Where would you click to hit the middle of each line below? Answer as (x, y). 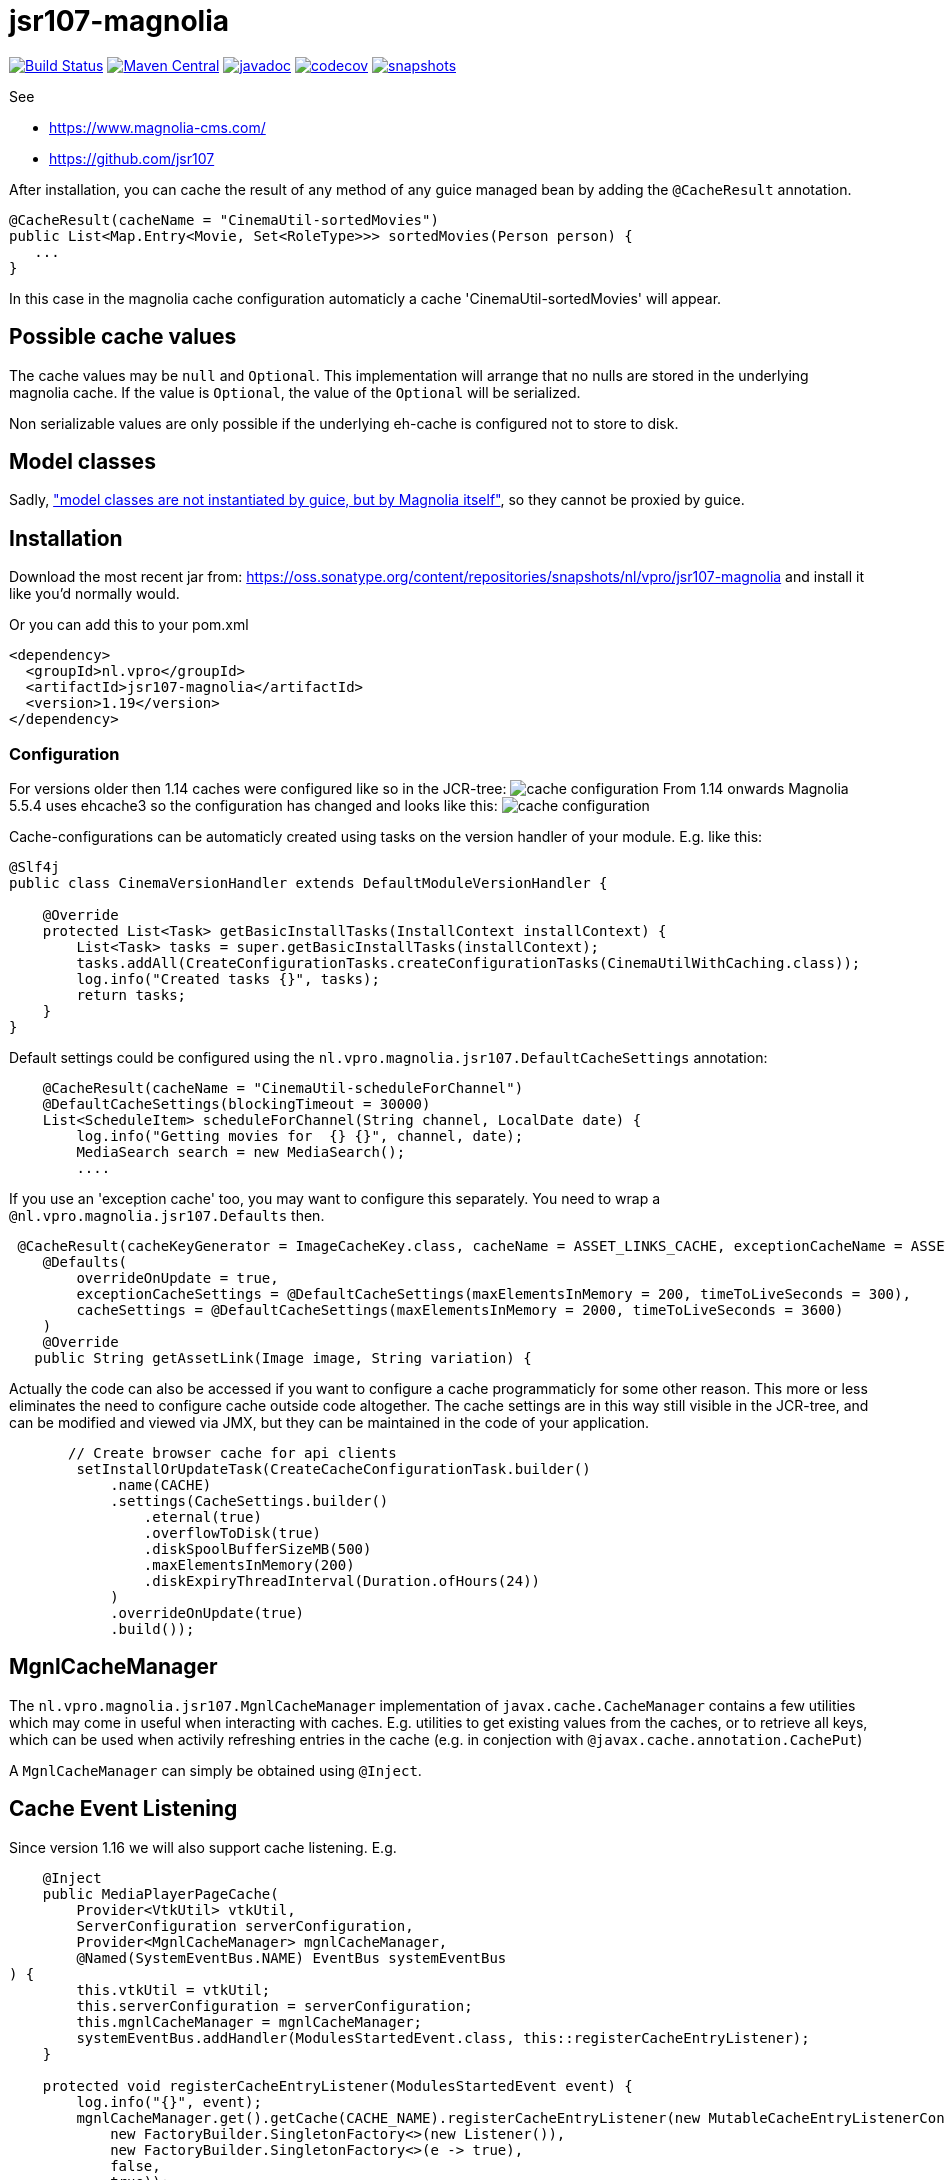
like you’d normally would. (94, 594)
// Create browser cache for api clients (232, 1453)
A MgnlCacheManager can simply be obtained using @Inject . (215, 1770)
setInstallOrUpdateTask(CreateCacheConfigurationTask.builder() (333, 1469)
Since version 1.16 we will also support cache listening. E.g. (203, 1847)
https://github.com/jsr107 (132, 158)
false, (135, 2165)
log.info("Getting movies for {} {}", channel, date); (300, 1136)
